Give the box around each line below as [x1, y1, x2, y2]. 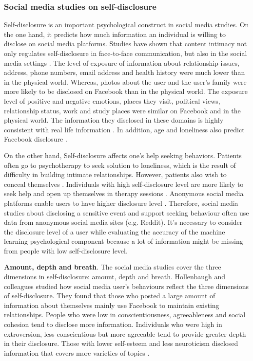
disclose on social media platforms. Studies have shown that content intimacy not [4, 38, 247, 49]
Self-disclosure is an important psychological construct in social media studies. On [4, 19, 249, 30]
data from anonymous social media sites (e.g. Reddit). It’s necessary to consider [4, 217, 243, 227]
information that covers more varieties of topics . [4, 347, 150, 358]
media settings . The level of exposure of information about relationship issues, [4, 57, 239, 68]
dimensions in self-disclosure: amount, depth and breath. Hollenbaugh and [4, 271, 225, 282]
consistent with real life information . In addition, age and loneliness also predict [4, 124, 245, 134]
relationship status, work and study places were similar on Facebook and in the [4, 105, 241, 115]
